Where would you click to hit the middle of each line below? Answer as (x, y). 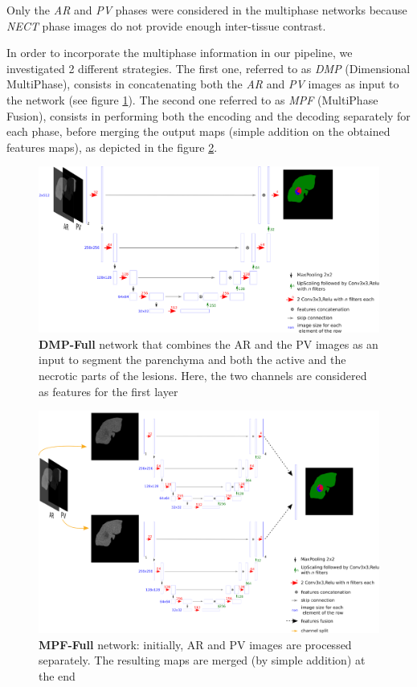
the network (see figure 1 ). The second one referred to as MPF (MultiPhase (192, 99)
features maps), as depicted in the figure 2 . (112, 147)
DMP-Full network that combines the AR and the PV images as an (208, 343)
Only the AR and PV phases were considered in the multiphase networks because (207, 10)
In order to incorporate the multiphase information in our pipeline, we (180, 53)
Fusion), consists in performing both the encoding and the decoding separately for (208, 115)
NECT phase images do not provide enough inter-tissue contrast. (166, 25)
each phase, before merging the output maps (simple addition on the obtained (198, 131)
